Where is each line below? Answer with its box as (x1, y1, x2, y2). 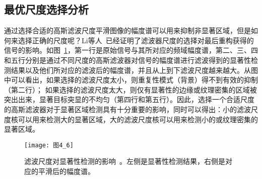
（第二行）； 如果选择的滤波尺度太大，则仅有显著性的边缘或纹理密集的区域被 (4, 84, 257, 95)
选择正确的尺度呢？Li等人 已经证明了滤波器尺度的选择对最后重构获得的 (18, 35, 254, 45)
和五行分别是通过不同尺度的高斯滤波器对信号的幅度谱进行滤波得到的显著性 (4, 54, 251, 65)
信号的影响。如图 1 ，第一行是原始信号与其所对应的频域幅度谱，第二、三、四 (4, 45, 258, 55)
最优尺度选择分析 (4, 2, 89, 17)
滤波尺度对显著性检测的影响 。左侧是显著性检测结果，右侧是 (24, 156, 225, 166)
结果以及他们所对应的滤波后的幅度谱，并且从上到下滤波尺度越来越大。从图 (11, 64, 258, 75)
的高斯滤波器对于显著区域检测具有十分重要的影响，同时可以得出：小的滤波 (4, 104, 251, 114)
